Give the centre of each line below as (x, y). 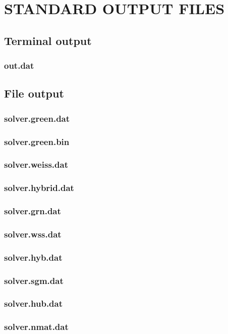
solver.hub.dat (34, 303)
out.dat (19, 65)
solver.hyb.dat (33, 257)
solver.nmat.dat (36, 327)
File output (34, 93)
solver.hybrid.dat (39, 188)
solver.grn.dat (33, 211)
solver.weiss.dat (36, 164)
